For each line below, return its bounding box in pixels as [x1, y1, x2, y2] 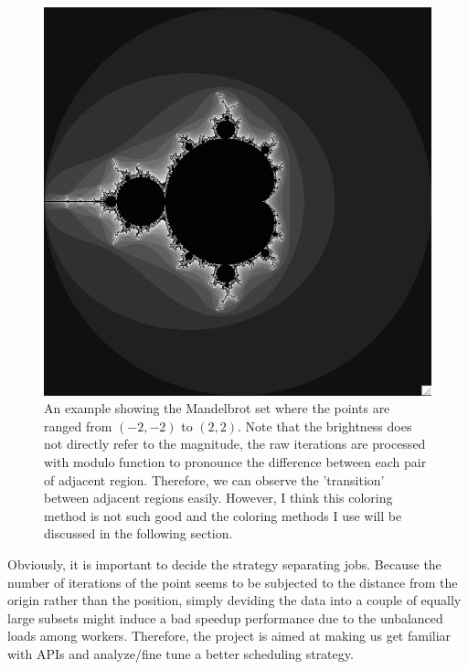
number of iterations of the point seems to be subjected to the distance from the [7, 572, 458, 591]
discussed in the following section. [44, 524, 233, 543]
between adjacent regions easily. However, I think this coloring [44, 488, 393, 507]
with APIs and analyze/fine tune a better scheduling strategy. [7, 644, 354, 664]
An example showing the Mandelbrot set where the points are [44, 399, 390, 418]
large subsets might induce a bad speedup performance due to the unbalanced [7, 608, 443, 627]
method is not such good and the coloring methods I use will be [44, 505, 402, 525]
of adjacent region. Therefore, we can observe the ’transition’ [44, 470, 385, 489]
